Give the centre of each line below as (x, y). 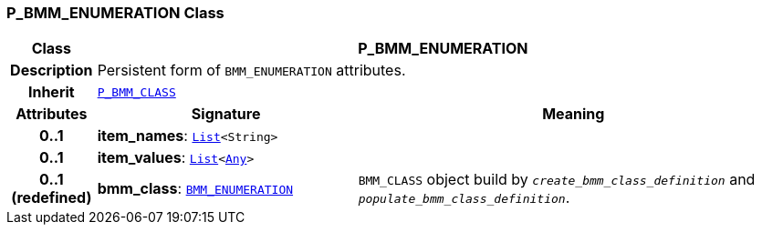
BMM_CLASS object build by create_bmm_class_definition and (557, 180)
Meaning (574, 114)
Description (52, 71)
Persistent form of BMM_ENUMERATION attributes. (251, 71)
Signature (226, 114)
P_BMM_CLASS (136, 92)
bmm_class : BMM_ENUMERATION (195, 189)
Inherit (51, 92)
